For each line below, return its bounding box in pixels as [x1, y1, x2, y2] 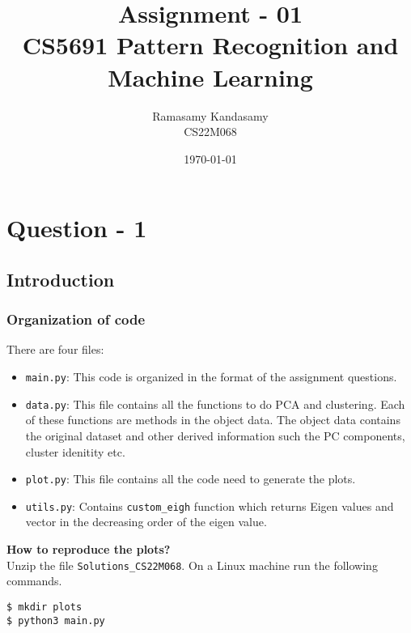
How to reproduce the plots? [6, 541, 171, 558]
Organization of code [6, 309, 146, 329]
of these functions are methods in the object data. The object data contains [25, 411, 400, 428]
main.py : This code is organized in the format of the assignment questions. [25, 368, 397, 385]
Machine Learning [108, 60, 313, 93]
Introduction [6, 266, 115, 291]
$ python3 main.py [6, 614, 105, 627]
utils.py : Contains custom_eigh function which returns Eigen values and [25, 497, 394, 514]
